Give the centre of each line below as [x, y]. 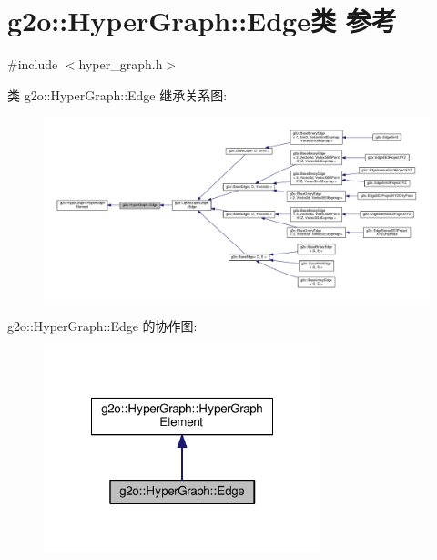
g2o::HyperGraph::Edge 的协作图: [102, 326]
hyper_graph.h [121, 64]
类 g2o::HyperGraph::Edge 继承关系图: [117, 94]
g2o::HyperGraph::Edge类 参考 [202, 21]
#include [33, 64]
